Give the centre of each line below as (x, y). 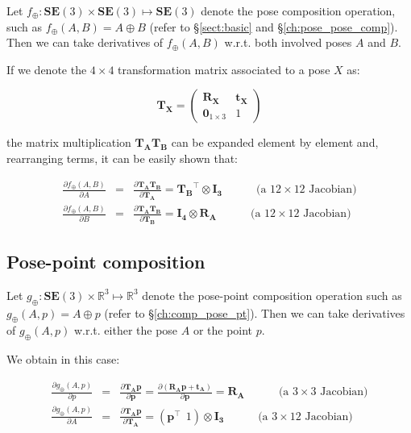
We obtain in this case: (63, 359)
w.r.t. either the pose (126, 330)
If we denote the (47, 69)
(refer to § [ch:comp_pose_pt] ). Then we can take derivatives (255, 312)
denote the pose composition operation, (298, 10)
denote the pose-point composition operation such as (272, 295)
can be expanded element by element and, (275, 142)
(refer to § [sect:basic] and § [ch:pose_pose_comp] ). (274, 26)
